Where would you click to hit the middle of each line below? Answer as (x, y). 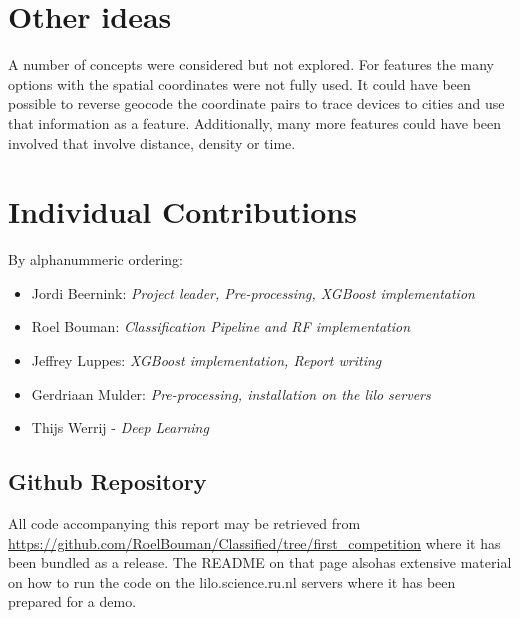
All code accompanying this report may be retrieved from (184, 522)
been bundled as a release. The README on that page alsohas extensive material (260, 562)
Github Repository (107, 481)
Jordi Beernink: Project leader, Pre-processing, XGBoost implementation (253, 292)
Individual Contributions (182, 211)
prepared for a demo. (72, 601)
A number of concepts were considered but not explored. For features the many (251, 64)
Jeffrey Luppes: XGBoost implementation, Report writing (206, 360)
